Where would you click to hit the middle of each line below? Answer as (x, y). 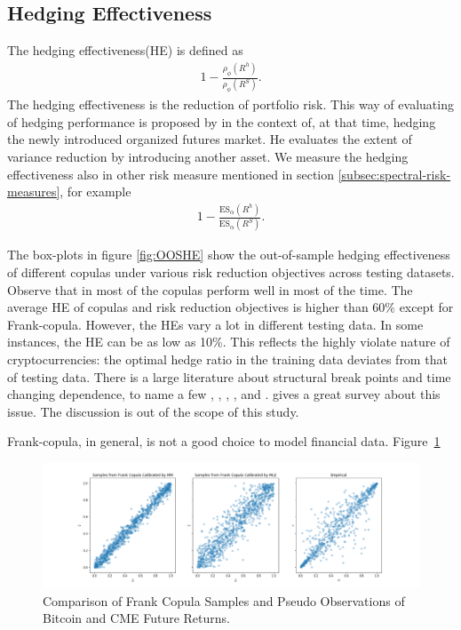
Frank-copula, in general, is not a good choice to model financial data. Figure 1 (224, 441)
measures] (34, 191)
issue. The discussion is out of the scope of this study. (153, 411)
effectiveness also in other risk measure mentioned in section (171, 174)
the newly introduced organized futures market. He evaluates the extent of (210, 139)
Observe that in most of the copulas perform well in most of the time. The (210, 289)
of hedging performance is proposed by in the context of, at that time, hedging (222, 121)
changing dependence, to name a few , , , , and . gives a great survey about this (224, 394)
